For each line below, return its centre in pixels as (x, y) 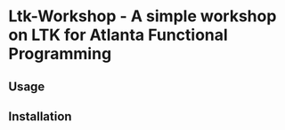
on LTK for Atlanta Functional (118, 35)
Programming (60, 54)
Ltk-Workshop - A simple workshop (142, 16)
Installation (40, 116)
